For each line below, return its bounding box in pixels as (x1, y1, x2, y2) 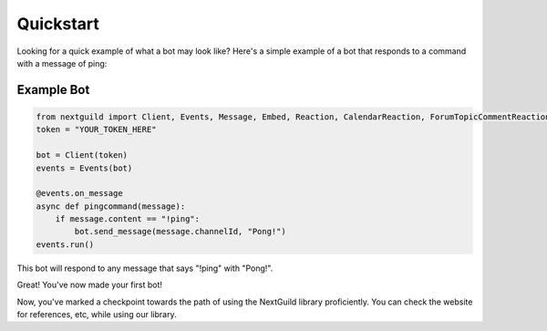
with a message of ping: (16, 57, 108, 68)
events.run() (36, 239, 95, 250)
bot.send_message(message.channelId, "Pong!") (74, 226, 286, 237)
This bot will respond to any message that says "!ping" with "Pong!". (16, 263, 273, 274)
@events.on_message (36, 188, 123, 199)
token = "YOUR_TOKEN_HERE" (36, 124, 157, 135)
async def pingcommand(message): (36, 201, 186, 212)
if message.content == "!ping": (55, 214, 201, 224)
